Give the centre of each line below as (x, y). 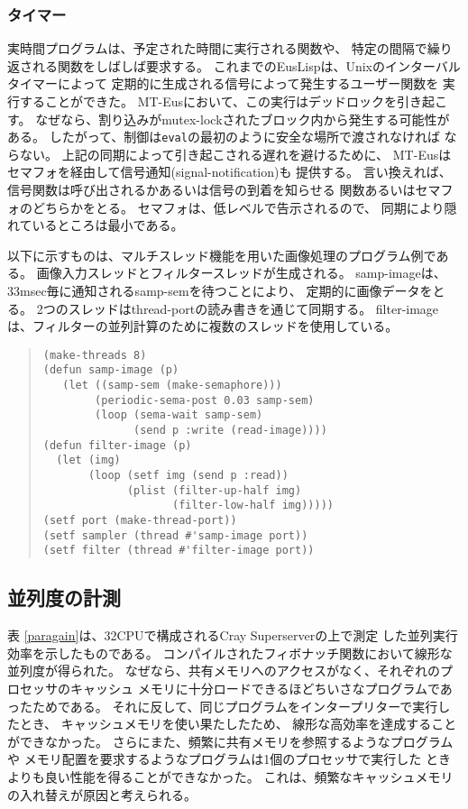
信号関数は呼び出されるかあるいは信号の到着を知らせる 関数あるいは (211, 190)
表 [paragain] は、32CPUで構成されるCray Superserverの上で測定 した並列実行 (233, 635)
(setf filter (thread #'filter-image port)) (179, 551)
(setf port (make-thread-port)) (140, 520)
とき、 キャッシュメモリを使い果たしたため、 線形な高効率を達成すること (238, 724)
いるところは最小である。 (108, 225)
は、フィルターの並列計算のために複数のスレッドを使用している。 (203, 326)
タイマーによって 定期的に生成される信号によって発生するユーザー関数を (223, 83)
